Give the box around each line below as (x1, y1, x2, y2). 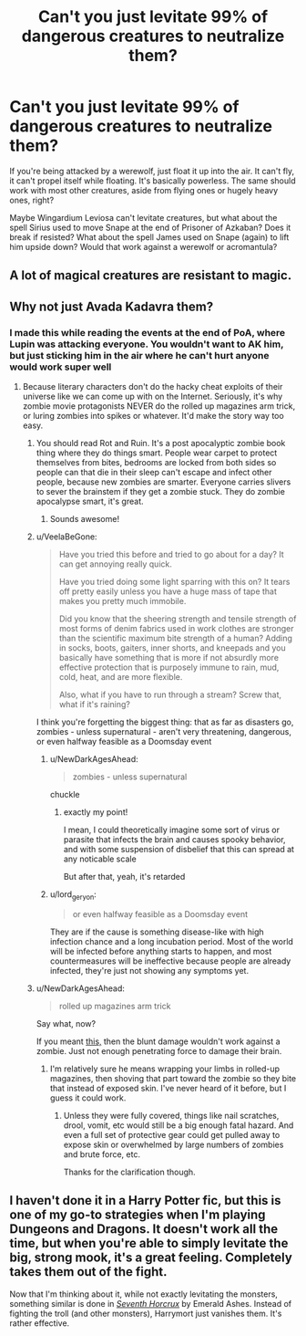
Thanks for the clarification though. (63, 1166, 196, 1177)
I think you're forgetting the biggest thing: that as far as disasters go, (36, 716, 294, 727)
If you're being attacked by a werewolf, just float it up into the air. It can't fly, (9, 165, 295, 176)
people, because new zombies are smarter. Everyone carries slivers (36, 476, 291, 487)
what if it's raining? (58, 699, 130, 710)
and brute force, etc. (63, 1148, 141, 1160)
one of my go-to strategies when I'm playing (9, 1207, 266, 1223)
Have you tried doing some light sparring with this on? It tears (58, 577, 291, 588)
